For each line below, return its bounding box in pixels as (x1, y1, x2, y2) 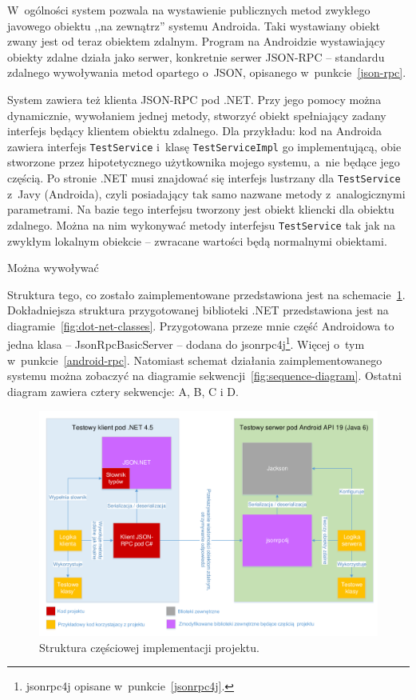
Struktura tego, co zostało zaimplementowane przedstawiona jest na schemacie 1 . (7, 286, 406, 302)
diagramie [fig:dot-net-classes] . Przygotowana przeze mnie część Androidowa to (7, 317, 394, 334)
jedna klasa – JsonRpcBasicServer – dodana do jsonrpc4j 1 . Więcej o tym (7, 334, 365, 353)
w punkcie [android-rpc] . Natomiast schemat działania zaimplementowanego (7, 351, 382, 368)
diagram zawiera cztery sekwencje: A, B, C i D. (7, 382, 239, 399)
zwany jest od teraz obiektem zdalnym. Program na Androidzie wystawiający (7, 33, 386, 50)
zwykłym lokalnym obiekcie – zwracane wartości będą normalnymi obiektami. (7, 232, 387, 249)
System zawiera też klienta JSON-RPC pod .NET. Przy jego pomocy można (7, 90, 382, 107)
